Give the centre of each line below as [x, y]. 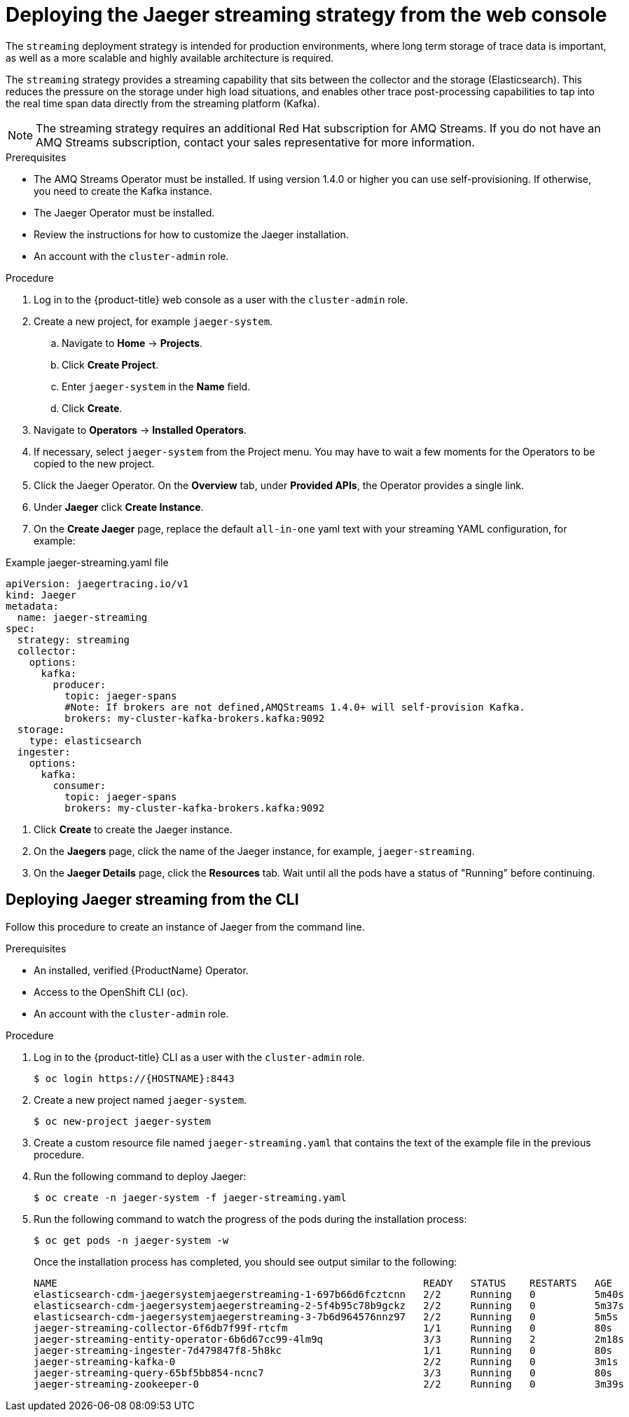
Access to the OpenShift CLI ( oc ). [111, 992]
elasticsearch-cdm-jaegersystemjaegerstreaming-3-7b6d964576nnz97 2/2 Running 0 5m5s [326, 1316]
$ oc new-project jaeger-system [122, 1121]
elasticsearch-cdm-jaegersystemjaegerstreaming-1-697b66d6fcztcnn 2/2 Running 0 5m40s [329, 1294]
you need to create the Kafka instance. [123, 191]
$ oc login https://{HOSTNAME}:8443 [134, 1078]
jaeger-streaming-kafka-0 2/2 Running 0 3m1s [326, 1361]
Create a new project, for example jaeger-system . [153, 321]
